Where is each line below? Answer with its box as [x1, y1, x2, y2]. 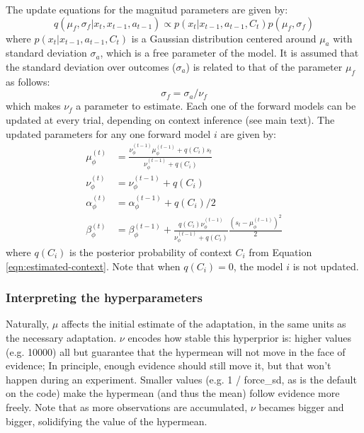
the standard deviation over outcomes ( [6, 59, 176, 74]
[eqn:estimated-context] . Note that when [6, 258, 181, 273]
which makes [6, 98, 61, 113]
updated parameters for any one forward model [6, 126, 211, 141]
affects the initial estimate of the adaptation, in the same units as [61, 316, 346, 331]
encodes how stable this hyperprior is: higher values [127, 330, 351, 345]
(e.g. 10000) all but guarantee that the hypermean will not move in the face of [6, 344, 346, 359]
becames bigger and [258, 399, 344, 414]
